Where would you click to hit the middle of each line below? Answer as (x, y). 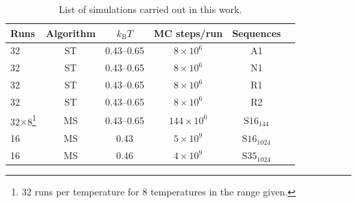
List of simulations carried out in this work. (150, 9)
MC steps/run (188, 33)
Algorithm (71, 33)
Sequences (257, 33)
